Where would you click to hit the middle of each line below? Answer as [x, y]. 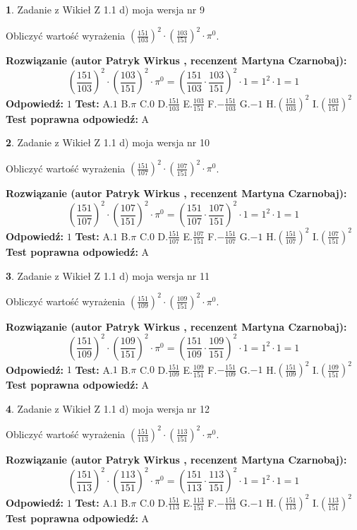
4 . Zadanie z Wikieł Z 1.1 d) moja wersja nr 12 [108, 408]
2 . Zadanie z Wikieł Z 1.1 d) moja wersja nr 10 [108, 142]
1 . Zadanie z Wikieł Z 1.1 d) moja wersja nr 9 [105, 9]
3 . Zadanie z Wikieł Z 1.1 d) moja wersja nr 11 [108, 275]
